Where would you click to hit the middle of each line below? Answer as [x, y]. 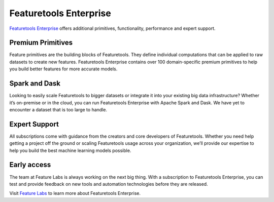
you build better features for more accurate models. [63, 69]
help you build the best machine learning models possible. [70, 150]
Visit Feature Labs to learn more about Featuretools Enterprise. [75, 193]
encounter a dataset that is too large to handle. [58, 109]
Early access [30, 165]
